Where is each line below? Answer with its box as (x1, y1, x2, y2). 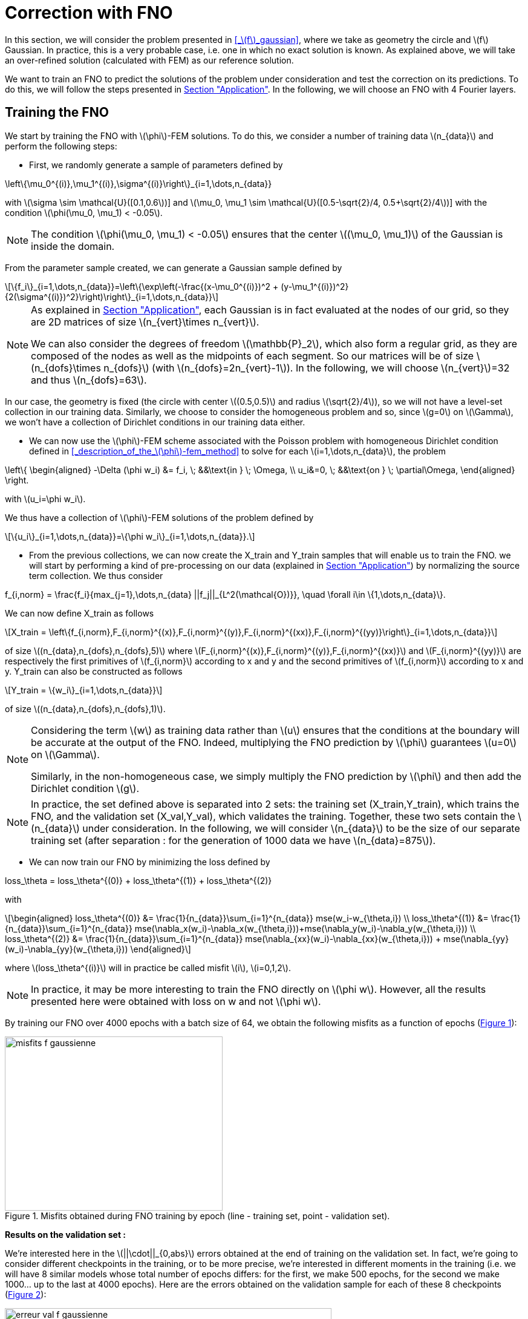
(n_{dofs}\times (31, 361, 101, 374)
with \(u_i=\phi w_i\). (5, 493, 86, 504)
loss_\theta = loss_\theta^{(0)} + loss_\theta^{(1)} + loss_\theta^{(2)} (5, 875, 272, 886)
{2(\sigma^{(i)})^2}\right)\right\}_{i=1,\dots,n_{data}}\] (5, 291, 219, 302)
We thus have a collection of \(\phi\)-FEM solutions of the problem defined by (5, 512, 314, 523)
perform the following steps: (5, 140, 117, 151)
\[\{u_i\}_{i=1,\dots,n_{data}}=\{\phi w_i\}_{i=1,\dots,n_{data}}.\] (5, 531, 255, 542)
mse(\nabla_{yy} (443, 933, 509, 944)
